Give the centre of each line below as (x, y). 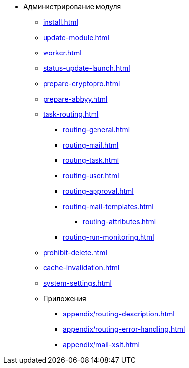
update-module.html (76, 37)
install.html (61, 22)
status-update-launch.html (87, 68)
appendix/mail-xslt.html (101, 344)
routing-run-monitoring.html (109, 237)
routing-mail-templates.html (108, 206)
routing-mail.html (91, 145)
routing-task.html (91, 160)
